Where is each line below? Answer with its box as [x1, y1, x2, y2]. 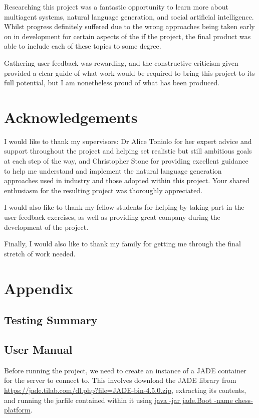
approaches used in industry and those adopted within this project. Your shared [4, 175, 249, 186]
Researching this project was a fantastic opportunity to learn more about [4, 2, 228, 12]
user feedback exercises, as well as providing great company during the [4, 212, 220, 222]
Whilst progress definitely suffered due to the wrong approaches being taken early [4, 21, 255, 32]
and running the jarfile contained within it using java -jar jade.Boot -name [4, 394, 233, 405]
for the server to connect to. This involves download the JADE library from [4, 375, 236, 385]
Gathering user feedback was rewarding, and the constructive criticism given [4, 57, 238, 68]
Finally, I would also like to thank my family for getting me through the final [4, 238, 241, 249]
